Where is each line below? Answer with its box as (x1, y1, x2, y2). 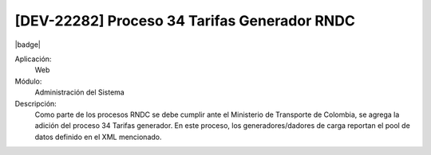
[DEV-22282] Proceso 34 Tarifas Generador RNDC (14, 12, 355, 29)
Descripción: (14, 99, 57, 108)
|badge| (14, 40, 42, 49)
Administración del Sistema (34, 87, 125, 97)
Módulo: (14, 76, 42, 86)
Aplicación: (14, 54, 52, 64)
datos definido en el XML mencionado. (34, 132, 162, 141)
